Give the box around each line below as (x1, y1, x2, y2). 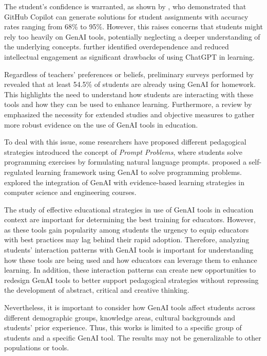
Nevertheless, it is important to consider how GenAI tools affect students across (4, 302, 255, 313)
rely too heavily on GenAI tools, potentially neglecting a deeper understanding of (4, 31, 260, 42)
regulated (4, 166, 33, 177)
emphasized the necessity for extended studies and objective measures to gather (4, 109, 255, 119)
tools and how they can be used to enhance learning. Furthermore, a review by (4, 99, 252, 110)
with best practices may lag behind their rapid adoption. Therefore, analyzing (4, 234, 250, 245)
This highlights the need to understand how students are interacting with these (4, 88, 254, 99)
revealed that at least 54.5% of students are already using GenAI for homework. (4, 79, 256, 90)
